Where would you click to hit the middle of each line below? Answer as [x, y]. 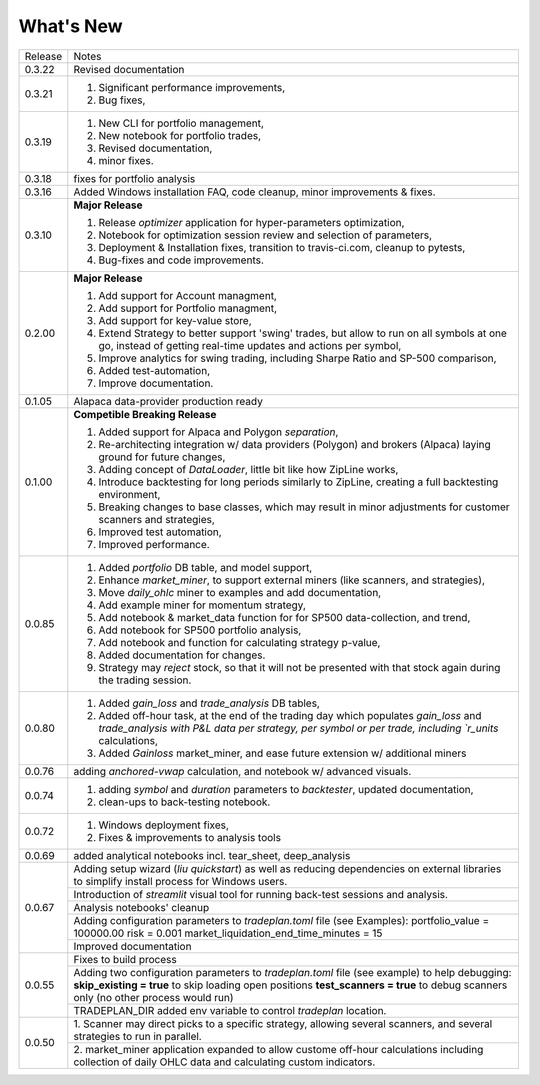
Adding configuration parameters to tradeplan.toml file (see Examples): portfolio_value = [281, 920]
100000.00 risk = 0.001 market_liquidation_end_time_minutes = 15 [228, 933]
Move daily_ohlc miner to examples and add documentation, [240, 592]
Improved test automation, [160, 532]
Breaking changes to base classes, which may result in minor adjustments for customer [304, 507]
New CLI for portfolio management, [181, 123]
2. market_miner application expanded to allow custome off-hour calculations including [278, 1049]
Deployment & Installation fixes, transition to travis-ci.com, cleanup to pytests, [282, 247]
